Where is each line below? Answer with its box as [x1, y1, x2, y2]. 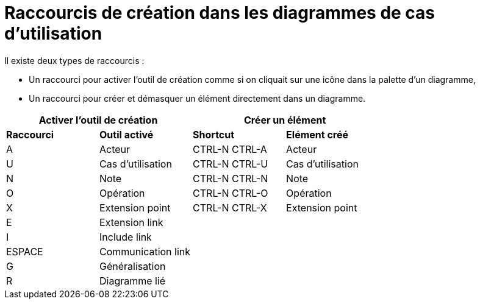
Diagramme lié [99, 274, 166, 287]
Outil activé [99, 128, 154, 141]
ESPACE [6, 245, 43, 258]
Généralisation [99, 260, 166, 272]
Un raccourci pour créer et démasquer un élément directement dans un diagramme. [29, 93, 366, 104]
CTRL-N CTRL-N [193, 172, 268, 185]
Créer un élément [243, 113, 326, 126]
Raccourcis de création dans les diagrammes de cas [4, 2, 435, 23]
